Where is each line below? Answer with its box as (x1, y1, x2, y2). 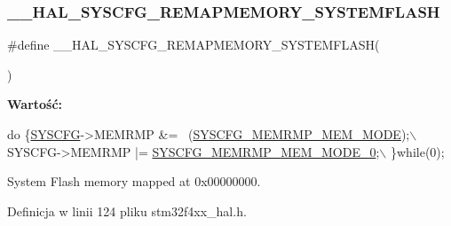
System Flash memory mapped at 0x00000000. (7, 172, 261, 191)
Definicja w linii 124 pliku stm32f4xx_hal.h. (7, 201, 247, 220)
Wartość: (7, 95, 63, 113)
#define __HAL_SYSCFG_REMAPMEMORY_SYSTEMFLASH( (7, 35, 380, 54)
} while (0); (390, 142, 445, 160)
